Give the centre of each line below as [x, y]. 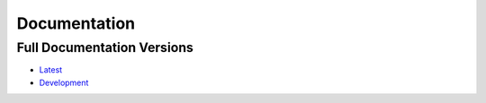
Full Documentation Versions [105, 47]
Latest [51, 70]
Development [64, 82]
